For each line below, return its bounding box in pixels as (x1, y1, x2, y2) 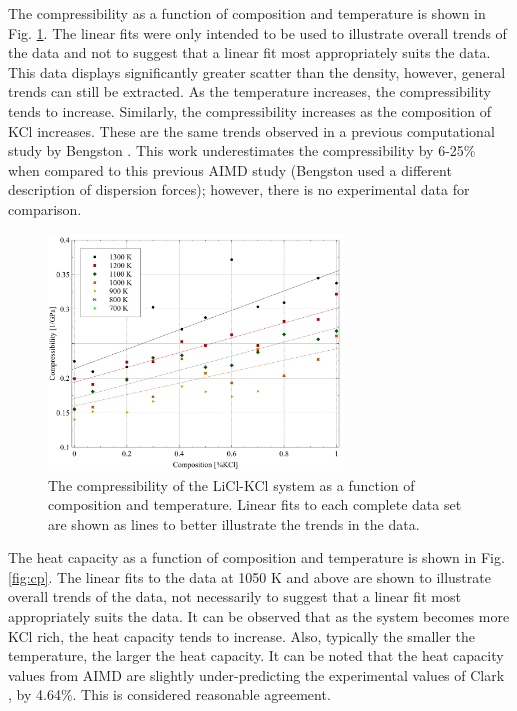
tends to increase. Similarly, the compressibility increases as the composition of (8, 100, 491, 121)
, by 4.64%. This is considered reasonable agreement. (8, 684, 331, 705)
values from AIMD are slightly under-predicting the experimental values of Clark (8, 664, 505, 685)
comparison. (8, 198, 82, 219)
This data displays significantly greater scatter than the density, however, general (8, 61, 506, 82)
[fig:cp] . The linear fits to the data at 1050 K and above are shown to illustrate (8, 566, 491, 587)
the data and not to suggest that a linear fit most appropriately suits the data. (8, 42, 491, 63)
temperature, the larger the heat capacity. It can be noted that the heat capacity (8, 645, 504, 666)
